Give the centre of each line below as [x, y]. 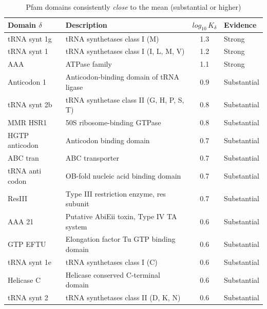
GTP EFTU [27, 244]
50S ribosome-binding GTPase [113, 122]
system [76, 226]
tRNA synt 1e [30, 262]
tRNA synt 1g [30, 38]
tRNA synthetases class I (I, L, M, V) [125, 51]
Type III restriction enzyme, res [116, 193]
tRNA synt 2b [30, 104]
